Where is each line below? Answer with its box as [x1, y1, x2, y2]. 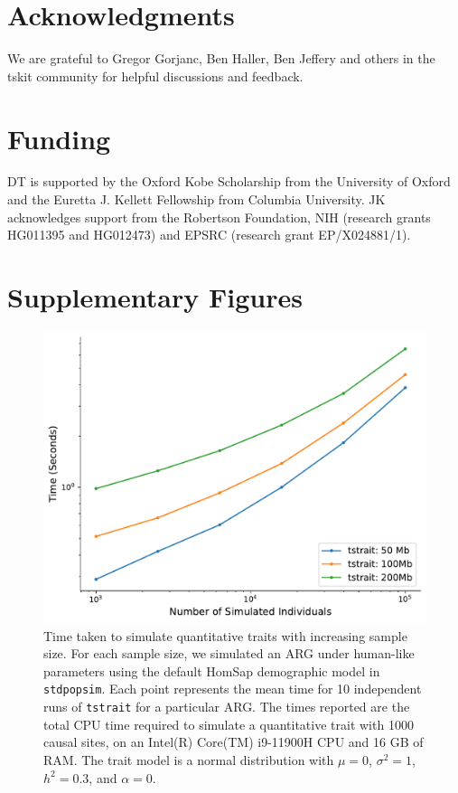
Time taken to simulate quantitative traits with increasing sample [43, 626, 407, 645]
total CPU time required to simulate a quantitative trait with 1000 [43, 714, 414, 733]
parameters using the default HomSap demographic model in [43, 661, 380, 680]
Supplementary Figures [7, 278, 303, 315]
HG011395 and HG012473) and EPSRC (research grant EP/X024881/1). [7, 225, 411, 244]
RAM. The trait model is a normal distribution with [43, 750, 334, 769]
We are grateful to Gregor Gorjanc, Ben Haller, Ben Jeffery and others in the [7, 49, 435, 68]
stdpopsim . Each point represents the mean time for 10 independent [43, 679, 422, 698]
